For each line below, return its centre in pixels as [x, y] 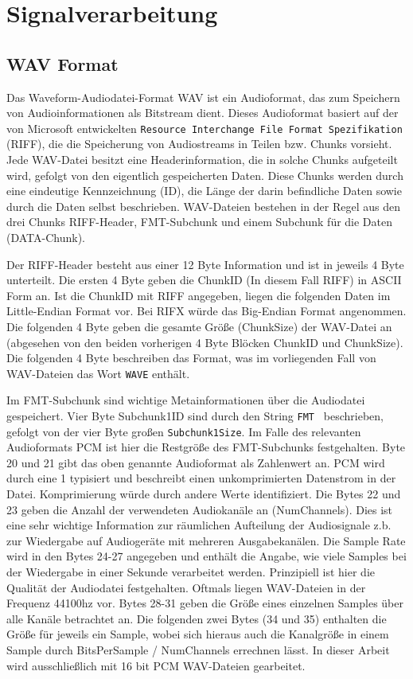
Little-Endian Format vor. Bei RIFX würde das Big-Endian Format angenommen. [206, 311]
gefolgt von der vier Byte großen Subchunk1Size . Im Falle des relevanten [184, 431]
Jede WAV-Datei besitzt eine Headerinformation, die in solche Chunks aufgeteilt [202, 160]
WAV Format [62, 63]
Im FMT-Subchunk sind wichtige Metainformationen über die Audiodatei [186, 400]
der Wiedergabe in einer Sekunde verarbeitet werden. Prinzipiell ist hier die [191, 572]
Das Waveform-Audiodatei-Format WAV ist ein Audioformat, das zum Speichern [203, 97]
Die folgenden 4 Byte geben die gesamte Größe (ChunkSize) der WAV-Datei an [199, 326]
